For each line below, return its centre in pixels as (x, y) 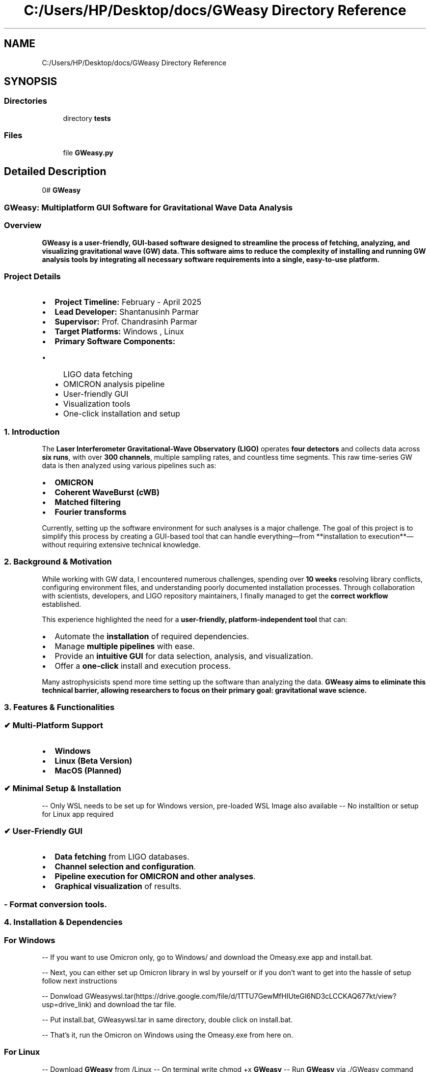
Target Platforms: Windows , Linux (119, 332)
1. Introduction (32, 432)
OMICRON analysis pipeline (114, 384)
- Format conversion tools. (55, 904)
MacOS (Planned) (88, 770)
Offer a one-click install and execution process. (143, 666)
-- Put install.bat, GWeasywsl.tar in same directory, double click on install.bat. (167, 1019)
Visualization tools (97, 404)
